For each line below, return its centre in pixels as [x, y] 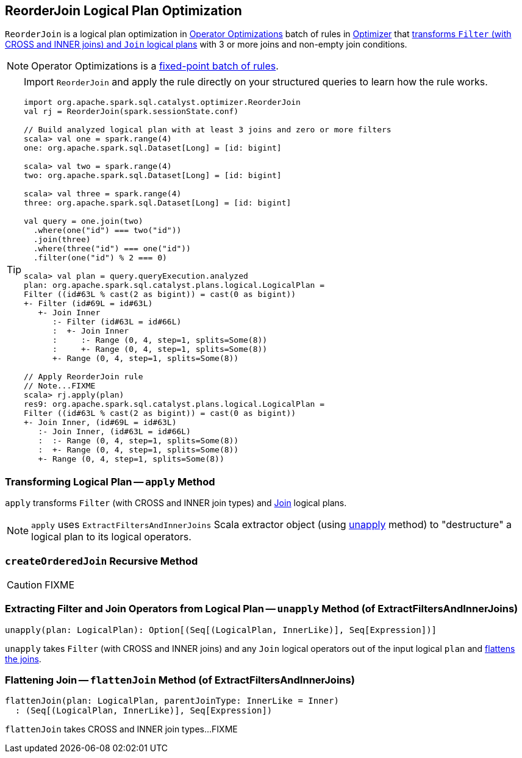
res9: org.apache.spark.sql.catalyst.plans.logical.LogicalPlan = [174, 404]
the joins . [23, 659]
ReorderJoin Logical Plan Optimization [123, 11]
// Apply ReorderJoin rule [84, 377]
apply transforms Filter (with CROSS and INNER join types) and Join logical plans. [176, 503]
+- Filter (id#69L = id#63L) [88, 304]
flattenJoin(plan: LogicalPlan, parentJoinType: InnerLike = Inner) [172, 701]
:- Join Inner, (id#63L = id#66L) [114, 432]
